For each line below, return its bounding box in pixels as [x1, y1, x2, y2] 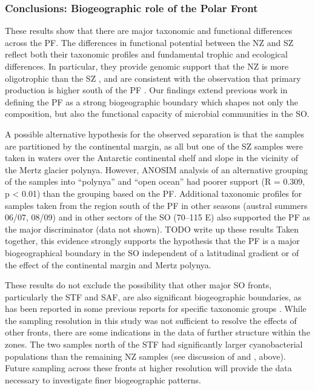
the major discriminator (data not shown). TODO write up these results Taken [5, 222, 299, 235]
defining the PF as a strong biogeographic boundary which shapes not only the [5, 95, 298, 108]
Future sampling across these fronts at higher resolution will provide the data [5, 362, 292, 374]
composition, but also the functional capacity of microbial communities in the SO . [5, 107, 310, 120]
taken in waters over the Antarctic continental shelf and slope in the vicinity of [5, 151, 299, 164]
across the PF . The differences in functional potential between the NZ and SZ [5, 36, 294, 48]
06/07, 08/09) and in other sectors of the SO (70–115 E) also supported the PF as [5, 211, 310, 223]
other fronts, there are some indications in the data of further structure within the [5, 326, 310, 339]
